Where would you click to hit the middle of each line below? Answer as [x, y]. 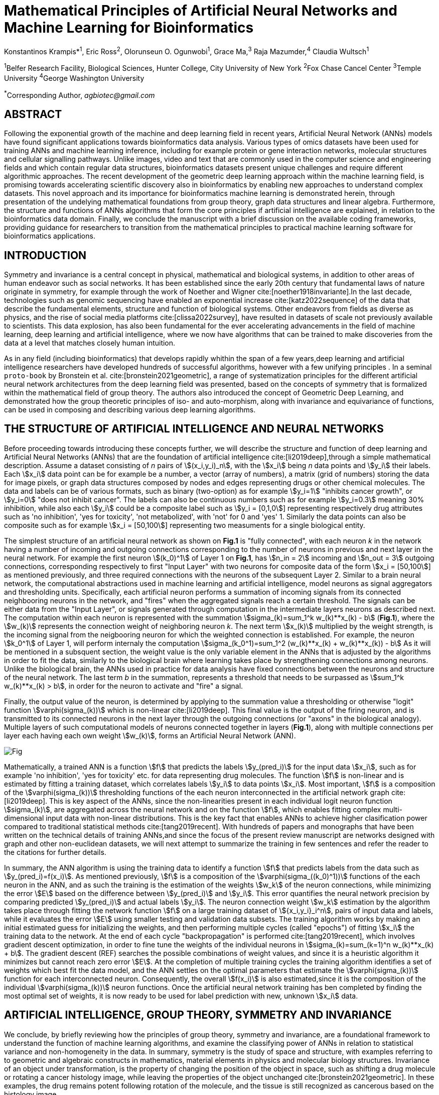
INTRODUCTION [45, 255]
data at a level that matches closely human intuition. [90, 343]
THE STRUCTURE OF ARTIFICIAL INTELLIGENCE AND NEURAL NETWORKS [194, 429]
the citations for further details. [55, 852]
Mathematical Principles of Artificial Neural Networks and [201, 11]
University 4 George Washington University [74, 77]
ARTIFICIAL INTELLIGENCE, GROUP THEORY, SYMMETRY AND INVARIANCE [198, 1015]
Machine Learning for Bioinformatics [129, 28]
